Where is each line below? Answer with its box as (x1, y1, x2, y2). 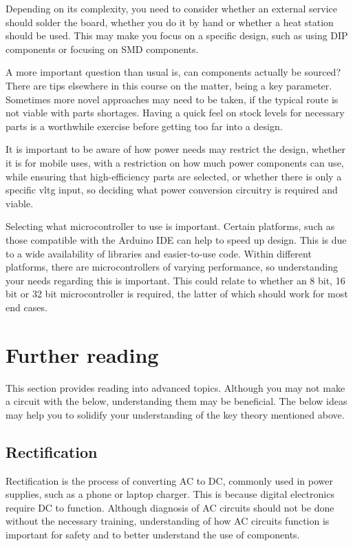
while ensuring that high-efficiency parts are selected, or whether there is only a (6, 169, 342, 183)
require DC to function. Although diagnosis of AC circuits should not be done (6, 500, 334, 514)
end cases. (6, 300, 47, 314)
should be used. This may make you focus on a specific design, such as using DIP (6, 28, 348, 43)
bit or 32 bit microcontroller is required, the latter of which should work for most (6, 286, 348, 301)
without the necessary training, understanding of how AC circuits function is (6, 514, 330, 528)
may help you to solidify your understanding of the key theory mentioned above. (6, 407, 345, 421)
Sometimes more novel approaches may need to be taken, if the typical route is (6, 92, 339, 106)
